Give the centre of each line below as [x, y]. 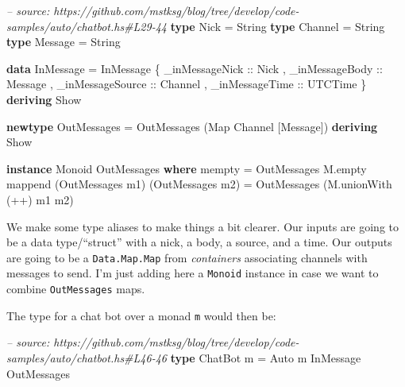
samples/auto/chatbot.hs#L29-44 [87, 26]
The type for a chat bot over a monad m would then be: [141, 315]
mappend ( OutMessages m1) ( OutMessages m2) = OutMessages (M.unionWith [199, 184]
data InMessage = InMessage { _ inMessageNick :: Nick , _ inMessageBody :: [195, 68]
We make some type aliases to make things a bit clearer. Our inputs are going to [202, 226]
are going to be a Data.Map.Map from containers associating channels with [187, 257]
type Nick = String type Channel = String [278, 26]
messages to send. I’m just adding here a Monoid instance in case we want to [193, 273]
